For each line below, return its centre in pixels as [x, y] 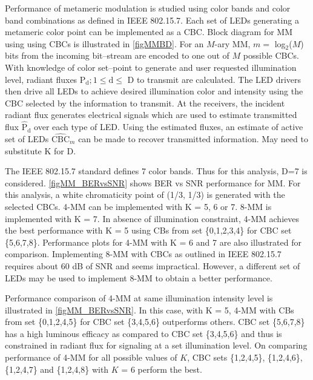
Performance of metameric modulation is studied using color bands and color [148, 8]
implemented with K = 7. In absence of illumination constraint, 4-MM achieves [152, 218]
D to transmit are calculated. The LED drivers [214, 79]
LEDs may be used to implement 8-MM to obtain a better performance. [139, 277]
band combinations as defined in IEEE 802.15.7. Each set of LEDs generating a [152, 20]
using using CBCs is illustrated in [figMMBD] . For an [104, 43]
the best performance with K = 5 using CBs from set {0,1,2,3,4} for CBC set [148, 230]
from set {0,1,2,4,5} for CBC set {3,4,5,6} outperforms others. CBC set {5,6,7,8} [155, 322]
